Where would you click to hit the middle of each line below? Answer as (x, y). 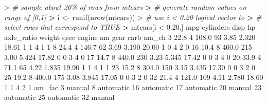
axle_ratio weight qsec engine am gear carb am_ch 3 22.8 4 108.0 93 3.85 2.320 (130, 37)
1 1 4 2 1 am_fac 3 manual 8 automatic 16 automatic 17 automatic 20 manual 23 (133, 87)
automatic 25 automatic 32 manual (59, 97)
